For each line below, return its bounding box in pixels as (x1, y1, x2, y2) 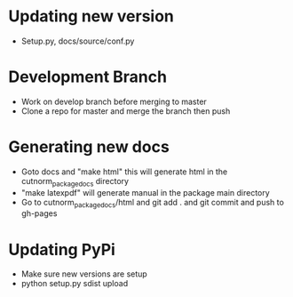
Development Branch (8, 67, 168, 87)
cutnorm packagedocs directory (20, 175, 130, 189)
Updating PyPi (8, 239, 116, 260)
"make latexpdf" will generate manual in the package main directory (20, 187, 270, 197)
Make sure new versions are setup (20, 269, 147, 279)
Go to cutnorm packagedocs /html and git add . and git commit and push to (20, 197, 285, 210)
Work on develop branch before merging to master (20, 96, 208, 107)
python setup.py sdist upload (20, 278, 129, 289)
